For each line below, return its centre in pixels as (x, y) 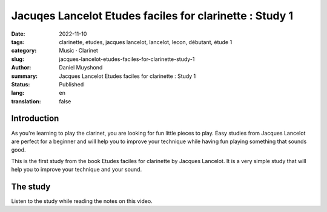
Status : (21, 84)
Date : (18, 34)
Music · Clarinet (78, 51)
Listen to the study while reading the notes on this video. (82, 201)
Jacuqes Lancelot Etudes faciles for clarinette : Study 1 (152, 16)
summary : (25, 76)
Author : (21, 68)
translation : (26, 101)
